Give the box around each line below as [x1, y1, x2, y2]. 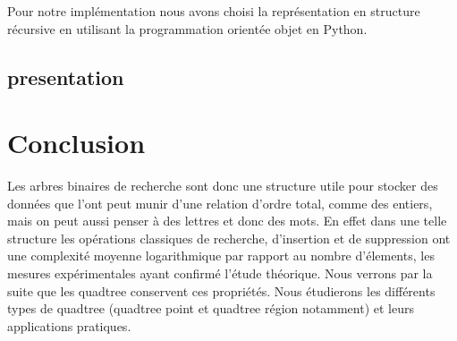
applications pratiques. [7, 316, 131, 335]
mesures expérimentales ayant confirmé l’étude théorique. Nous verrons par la [7, 264, 433, 283]
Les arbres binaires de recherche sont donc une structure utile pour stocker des [7, 176, 438, 195]
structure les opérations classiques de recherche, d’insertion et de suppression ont [7, 228, 451, 247]
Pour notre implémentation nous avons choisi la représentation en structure [7, 2, 420, 20]
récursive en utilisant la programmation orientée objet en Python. [7, 19, 368, 38]
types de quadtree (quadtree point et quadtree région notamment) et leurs [7, 299, 414, 318]
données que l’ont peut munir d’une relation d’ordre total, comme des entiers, [7, 193, 433, 212]
